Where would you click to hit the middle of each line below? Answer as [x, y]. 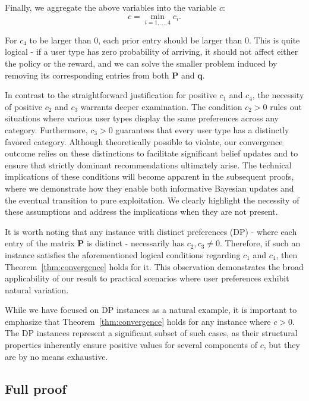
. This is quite [275, 40]
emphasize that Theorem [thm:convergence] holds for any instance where [138, 321]
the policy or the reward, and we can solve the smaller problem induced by [141, 63]
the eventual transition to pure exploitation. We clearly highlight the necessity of [152, 200]
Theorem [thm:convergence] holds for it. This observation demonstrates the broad [154, 266]
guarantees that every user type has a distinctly [202, 129]
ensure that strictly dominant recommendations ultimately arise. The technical [148, 165]
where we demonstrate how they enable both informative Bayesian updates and [149, 188]
